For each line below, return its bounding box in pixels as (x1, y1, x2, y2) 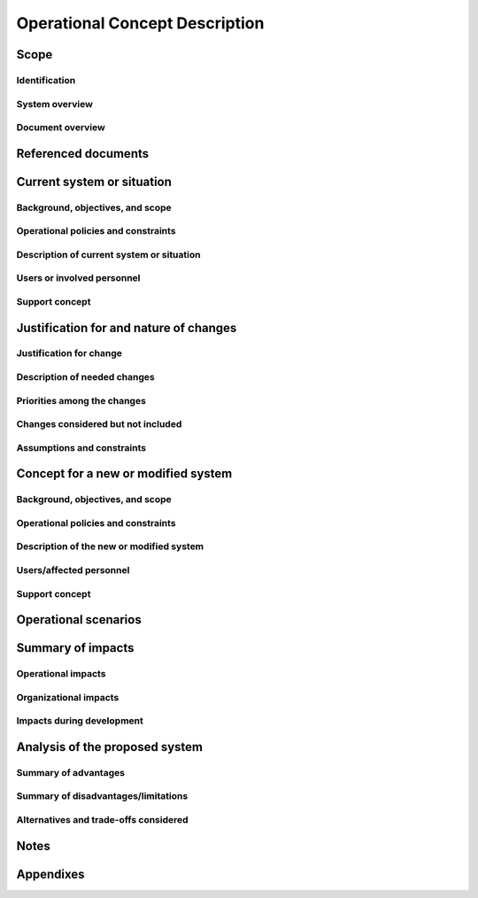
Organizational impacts (16, 691, 119, 703)
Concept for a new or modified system (16, 466, 233, 482)
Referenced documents (16, 146, 150, 161)
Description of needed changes (16, 371, 155, 383)
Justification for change (16, 347, 123, 360)
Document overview (16, 121, 105, 134)
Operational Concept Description (16, 13, 265, 33)
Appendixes (16, 866, 85, 881)
